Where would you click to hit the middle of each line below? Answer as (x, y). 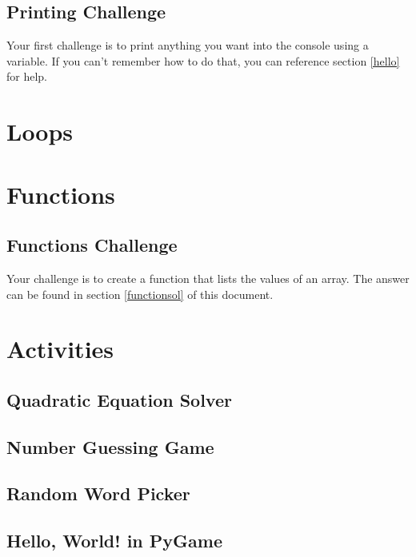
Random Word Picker (98, 493)
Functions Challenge (92, 245)
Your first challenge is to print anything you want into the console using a (188, 45)
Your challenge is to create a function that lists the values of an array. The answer (208, 278)
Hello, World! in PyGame (114, 541)
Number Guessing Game (110, 446)
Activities (60, 349)
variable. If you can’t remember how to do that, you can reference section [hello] (203, 60)
